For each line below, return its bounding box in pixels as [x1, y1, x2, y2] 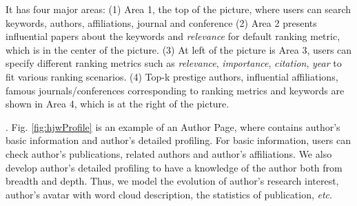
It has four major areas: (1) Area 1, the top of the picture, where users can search [6, 2, 351, 16]
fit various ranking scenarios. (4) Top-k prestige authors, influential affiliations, [6, 69, 338, 83]
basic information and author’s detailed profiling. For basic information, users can [6, 133, 351, 147]
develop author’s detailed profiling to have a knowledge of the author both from [6, 160, 343, 174]
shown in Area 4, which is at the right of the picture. [6, 96, 229, 111]
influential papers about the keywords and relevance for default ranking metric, [6, 29, 340, 43]
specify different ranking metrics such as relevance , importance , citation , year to [6, 56, 342, 70]
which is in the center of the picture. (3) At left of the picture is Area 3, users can [6, 42, 352, 56]
